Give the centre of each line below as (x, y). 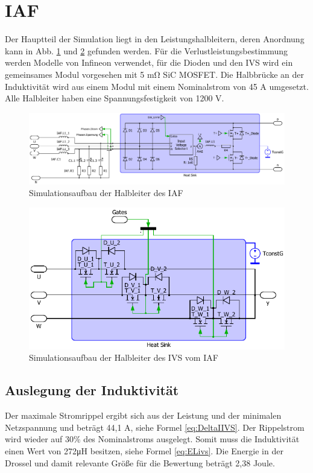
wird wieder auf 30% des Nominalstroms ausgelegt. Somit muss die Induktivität (152, 439)
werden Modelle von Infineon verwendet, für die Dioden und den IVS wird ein (149, 62)
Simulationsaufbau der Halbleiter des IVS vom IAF (124, 357)
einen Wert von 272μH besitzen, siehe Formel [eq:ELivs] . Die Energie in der (144, 451)
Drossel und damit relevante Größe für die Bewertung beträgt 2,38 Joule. (140, 462)
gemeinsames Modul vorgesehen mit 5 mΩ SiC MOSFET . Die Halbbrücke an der (155, 74)
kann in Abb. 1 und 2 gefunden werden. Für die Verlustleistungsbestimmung (147, 50)
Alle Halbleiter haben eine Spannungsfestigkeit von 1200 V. (115, 98)
